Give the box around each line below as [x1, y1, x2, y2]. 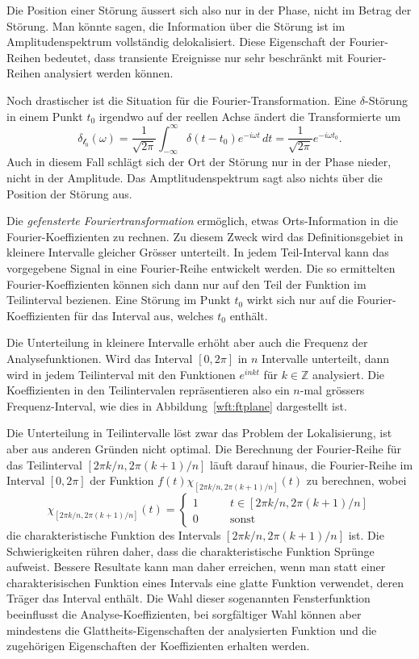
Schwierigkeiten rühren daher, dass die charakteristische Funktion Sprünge [6, 542, 375, 559]
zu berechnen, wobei [306, 472, 407, 489]
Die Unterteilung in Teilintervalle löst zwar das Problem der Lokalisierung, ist [6, 424, 392, 441]
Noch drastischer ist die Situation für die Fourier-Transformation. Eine [6, 91, 357, 108]
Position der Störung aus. [6, 185, 132, 202]
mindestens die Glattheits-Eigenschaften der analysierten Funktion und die [6, 621, 377, 638]
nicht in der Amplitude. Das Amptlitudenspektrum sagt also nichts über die [6, 169, 383, 186]
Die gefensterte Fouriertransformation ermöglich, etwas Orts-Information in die [6, 212, 399, 229]
